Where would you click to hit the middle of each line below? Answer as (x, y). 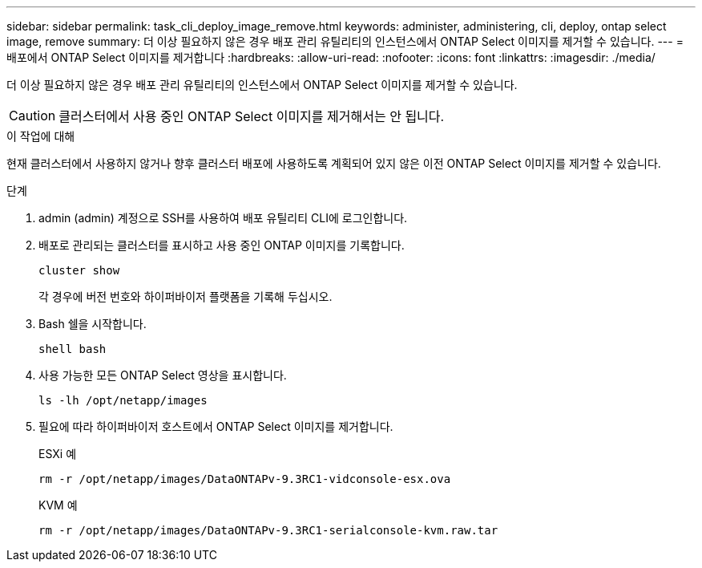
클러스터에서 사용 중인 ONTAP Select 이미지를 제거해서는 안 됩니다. (252, 116)
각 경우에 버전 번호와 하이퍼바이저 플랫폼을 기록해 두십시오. (186, 296)
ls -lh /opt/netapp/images (123, 400)
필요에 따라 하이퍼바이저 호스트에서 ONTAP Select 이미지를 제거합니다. (216, 426)
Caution (32, 116)
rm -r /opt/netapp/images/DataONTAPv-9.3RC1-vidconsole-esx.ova (245, 479)
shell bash (73, 349)
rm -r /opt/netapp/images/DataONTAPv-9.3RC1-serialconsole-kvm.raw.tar (268, 530)
